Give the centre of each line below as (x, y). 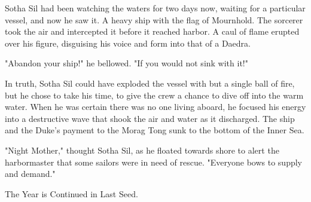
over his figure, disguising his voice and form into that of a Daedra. (128, 43)
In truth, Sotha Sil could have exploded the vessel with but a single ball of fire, (150, 83)
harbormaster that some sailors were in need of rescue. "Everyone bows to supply (153, 162)
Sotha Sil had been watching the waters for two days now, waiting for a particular (155, 8)
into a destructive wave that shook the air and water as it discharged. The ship (150, 118)
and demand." (30, 174)
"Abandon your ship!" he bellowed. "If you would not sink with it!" (126, 63)
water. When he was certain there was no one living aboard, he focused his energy (155, 107)
